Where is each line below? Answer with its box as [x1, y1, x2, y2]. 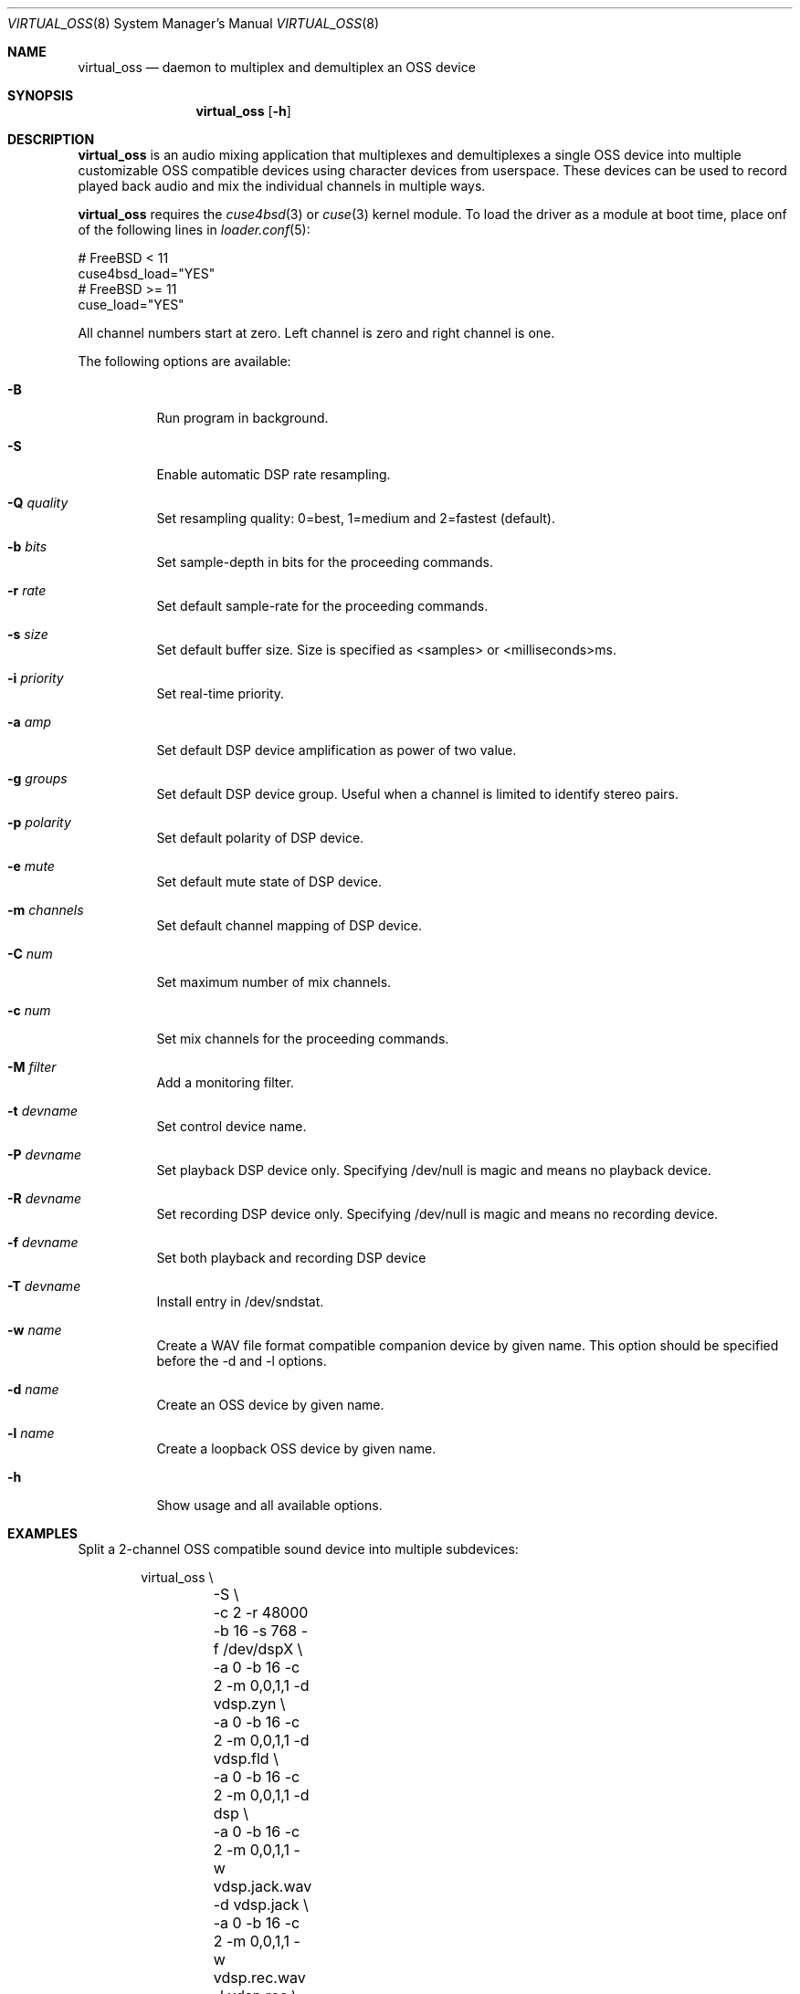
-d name [7, 1381, 59, 1397]
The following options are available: [78, 353, 291, 369]
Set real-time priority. [156, 686, 285, 701]
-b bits [7, 539, 47, 554]
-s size [7, 626, 48, 642]
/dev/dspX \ [223, 1640, 303, 1658]
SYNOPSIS [7, 88, 74, 103]
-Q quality [7, 495, 68, 510]
